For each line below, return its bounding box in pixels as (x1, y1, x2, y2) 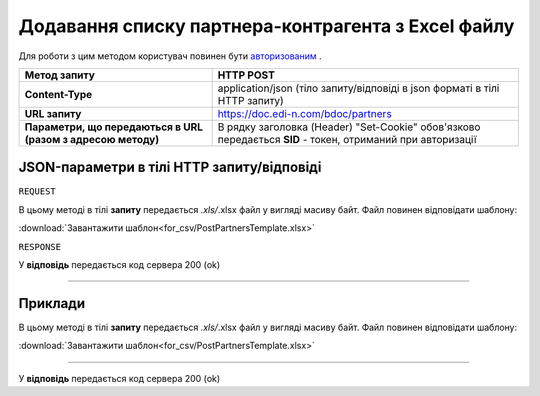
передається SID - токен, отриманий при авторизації (217, 132, 477, 146)
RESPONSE (18, 241, 62, 252)
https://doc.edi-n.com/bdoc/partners (217, 106, 392, 120)
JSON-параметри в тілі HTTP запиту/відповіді (18, 159, 322, 176)
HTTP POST (217, 68, 275, 82)
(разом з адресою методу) (24, 132, 160, 146)
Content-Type (24, 87, 93, 101)
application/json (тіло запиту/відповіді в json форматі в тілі (217, 81, 500, 95)
